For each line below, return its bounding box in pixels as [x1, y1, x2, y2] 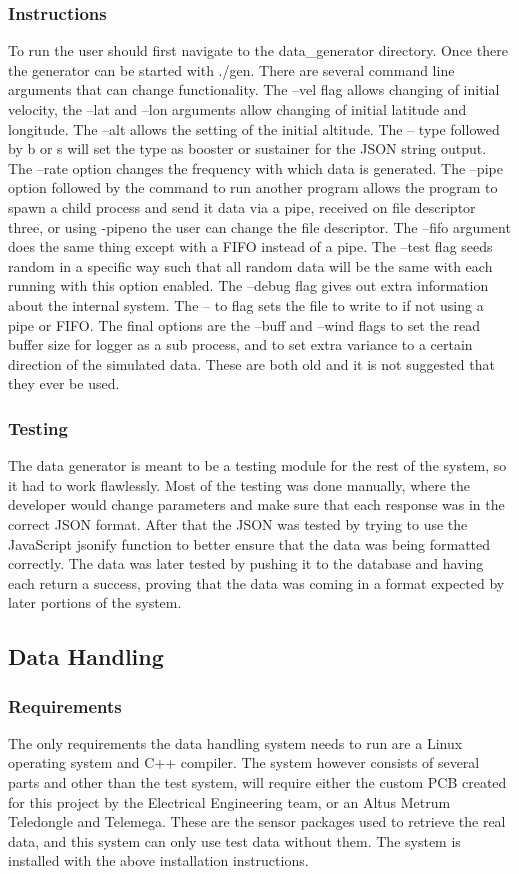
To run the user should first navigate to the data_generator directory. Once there [8, 40, 508, 61]
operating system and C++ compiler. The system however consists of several [8, 752, 480, 773]
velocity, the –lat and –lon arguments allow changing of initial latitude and [8, 99, 467, 119]
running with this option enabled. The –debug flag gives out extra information [8, 275, 489, 296]
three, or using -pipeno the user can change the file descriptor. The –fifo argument [8, 216, 511, 237]
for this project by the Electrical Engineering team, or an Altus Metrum [8, 791, 451, 812]
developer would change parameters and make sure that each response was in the [8, 494, 505, 515]
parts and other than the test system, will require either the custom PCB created [8, 772, 507, 793]
